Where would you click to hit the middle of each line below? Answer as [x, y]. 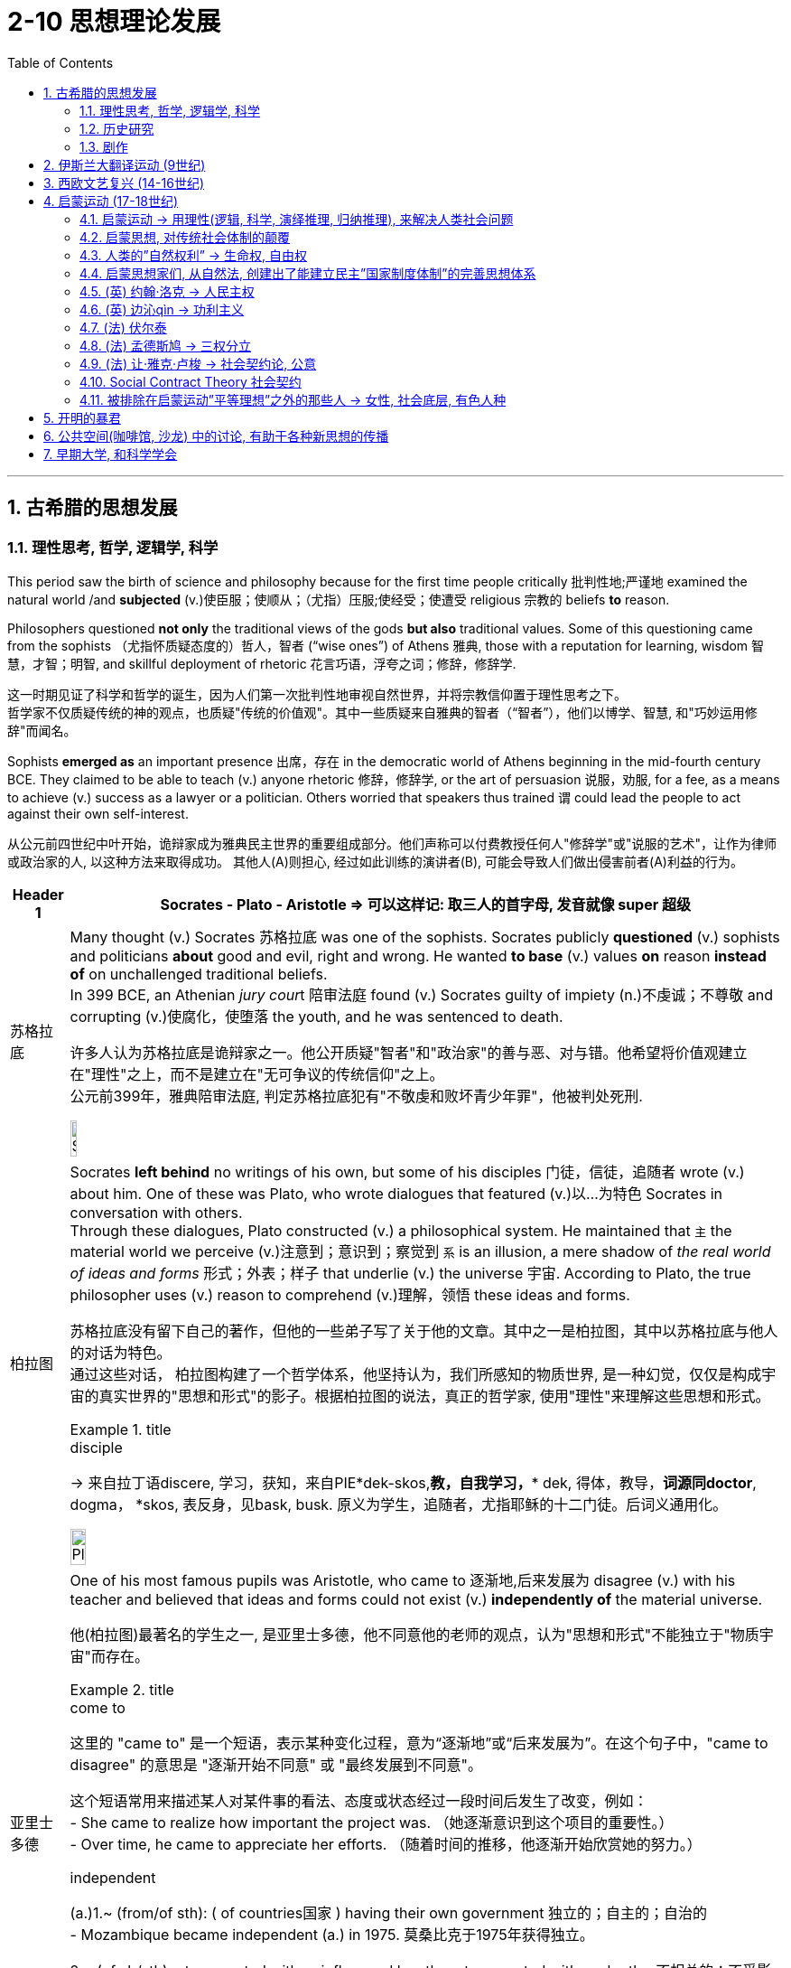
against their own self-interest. [98, 813]
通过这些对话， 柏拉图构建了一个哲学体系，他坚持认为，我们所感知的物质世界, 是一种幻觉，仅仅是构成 [416, 1374]
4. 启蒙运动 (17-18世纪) [111, 201]
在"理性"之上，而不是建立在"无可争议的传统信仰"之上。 [257, 1074]
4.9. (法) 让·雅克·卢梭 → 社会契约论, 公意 [198, 363]
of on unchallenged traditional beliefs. [199, 974]
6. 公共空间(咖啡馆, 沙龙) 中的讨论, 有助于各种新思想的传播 [216, 436]
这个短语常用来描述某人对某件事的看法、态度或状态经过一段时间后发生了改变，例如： [359, 1800]
